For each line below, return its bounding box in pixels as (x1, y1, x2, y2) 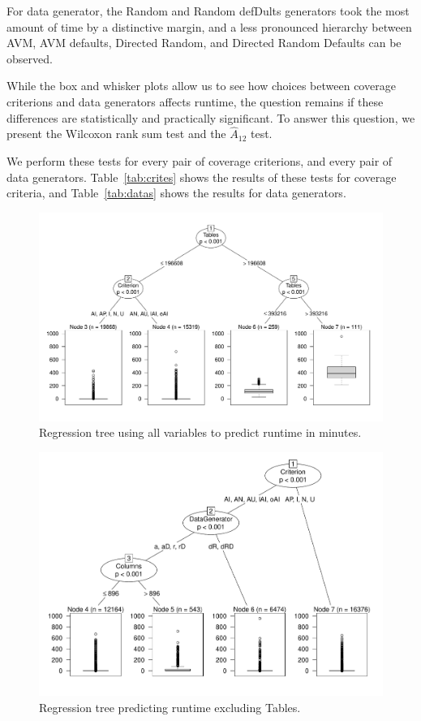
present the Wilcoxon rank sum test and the (6, 125, 226, 142)
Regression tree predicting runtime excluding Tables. (39, 698, 301, 715)
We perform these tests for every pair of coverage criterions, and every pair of (6, 152, 393, 169)
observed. (6, 50, 53, 67)
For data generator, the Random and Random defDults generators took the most (6, 2, 410, 19)
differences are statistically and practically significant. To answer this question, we (6, 109, 415, 126)
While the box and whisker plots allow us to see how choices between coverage (6, 77, 396, 94)
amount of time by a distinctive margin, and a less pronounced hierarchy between (6, 18, 412, 35)
